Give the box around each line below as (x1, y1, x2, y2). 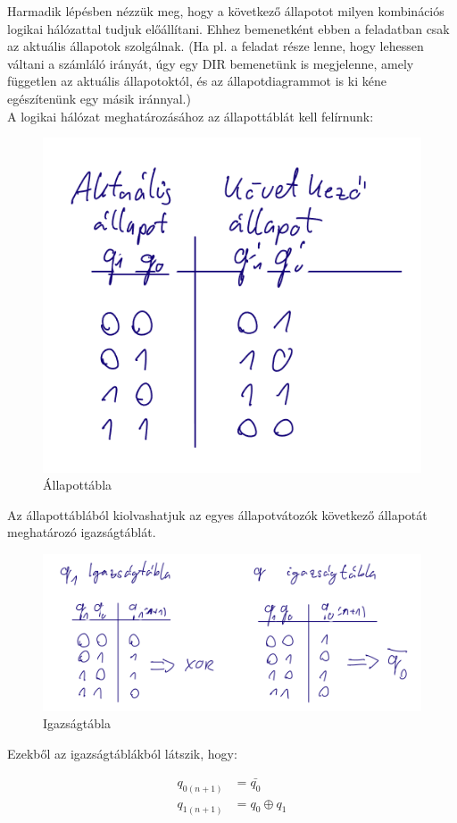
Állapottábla (43, 475, 112, 494)
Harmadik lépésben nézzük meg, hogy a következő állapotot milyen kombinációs (7, 2, 445, 20)
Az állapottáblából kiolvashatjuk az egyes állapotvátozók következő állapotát (7, 505, 428, 524)
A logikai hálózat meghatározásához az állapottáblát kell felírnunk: (7, 106, 374, 125)
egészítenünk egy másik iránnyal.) (7, 88, 191, 107)
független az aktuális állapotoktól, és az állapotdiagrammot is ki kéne (7, 71, 386, 90)
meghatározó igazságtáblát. (7, 523, 156, 542)
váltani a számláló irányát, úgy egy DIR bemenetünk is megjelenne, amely (7, 54, 414, 72)
